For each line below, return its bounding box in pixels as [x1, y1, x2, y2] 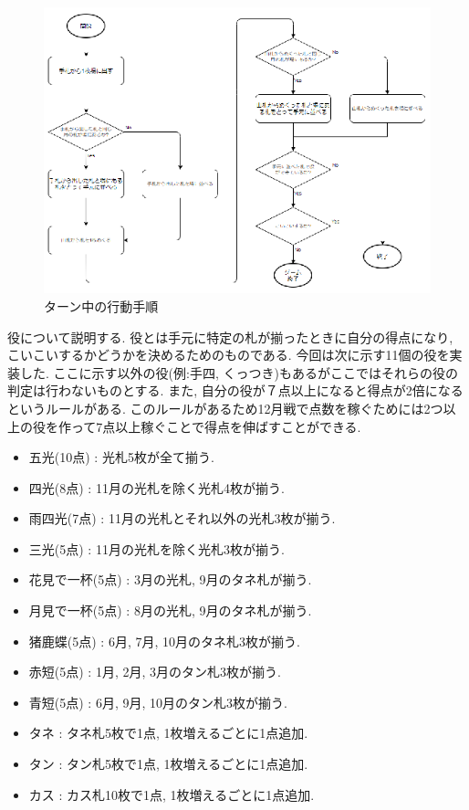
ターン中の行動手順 [44, 296, 159, 315]
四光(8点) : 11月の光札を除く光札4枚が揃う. [28, 478, 285, 497]
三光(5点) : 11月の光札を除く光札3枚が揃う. [28, 539, 285, 558]
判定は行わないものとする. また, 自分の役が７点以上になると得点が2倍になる [7, 381, 464, 400]
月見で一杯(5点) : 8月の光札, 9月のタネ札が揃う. [28, 601, 312, 620]
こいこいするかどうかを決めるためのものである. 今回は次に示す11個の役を [7, 345, 450, 364]
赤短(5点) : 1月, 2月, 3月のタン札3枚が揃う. [28, 662, 281, 681]
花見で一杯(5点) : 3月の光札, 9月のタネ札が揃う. [28, 570, 312, 589]
